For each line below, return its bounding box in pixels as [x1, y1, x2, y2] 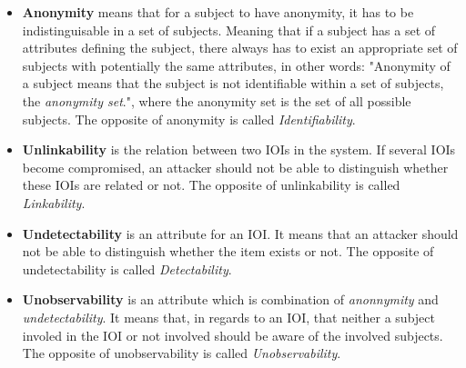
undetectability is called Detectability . [22, 259, 232, 278]
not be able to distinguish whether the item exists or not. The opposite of [22, 242, 434, 261]
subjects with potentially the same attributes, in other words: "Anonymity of [22, 55, 451, 75]
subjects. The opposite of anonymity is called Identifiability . [22, 109, 356, 128]
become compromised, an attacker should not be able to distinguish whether [22, 157, 449, 176]
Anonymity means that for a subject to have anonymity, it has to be [22, 3, 414, 21]
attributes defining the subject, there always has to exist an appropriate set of [22, 38, 458, 57]
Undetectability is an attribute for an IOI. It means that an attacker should [22, 224, 459, 243]
